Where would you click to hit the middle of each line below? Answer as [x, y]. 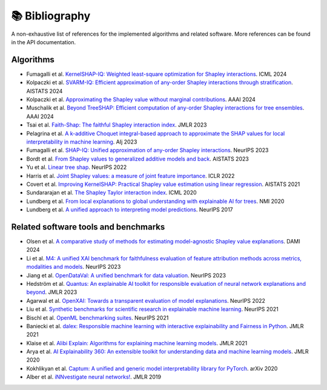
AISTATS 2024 [45, 91]
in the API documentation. [43, 42]
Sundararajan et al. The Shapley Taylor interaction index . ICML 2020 [111, 193]
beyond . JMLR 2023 [52, 292]
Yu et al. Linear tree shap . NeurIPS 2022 [77, 167]
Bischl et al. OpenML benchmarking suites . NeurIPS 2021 [97, 317]
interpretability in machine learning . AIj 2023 [82, 142]
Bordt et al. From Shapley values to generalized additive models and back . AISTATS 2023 [138, 159]
